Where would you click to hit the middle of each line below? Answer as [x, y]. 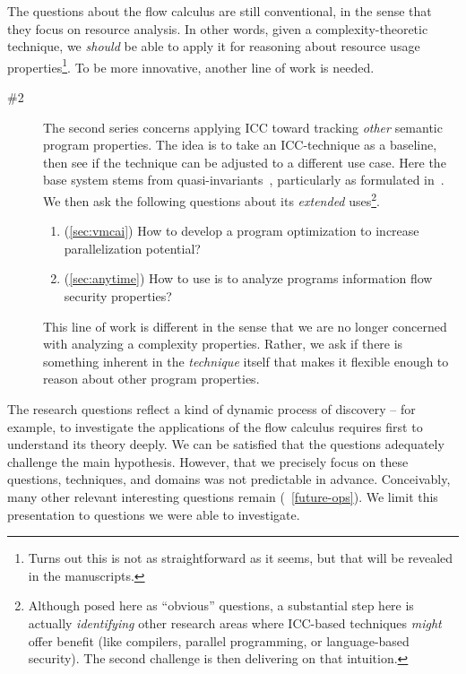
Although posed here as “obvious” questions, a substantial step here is [221, 605]
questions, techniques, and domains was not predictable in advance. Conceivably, [229, 479]
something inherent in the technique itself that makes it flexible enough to [246, 361]
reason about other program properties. [151, 379]
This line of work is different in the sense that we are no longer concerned [245, 326]
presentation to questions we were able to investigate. [154, 514]
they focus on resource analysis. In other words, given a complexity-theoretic [218, 28]
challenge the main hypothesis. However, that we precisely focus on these [208, 461]
